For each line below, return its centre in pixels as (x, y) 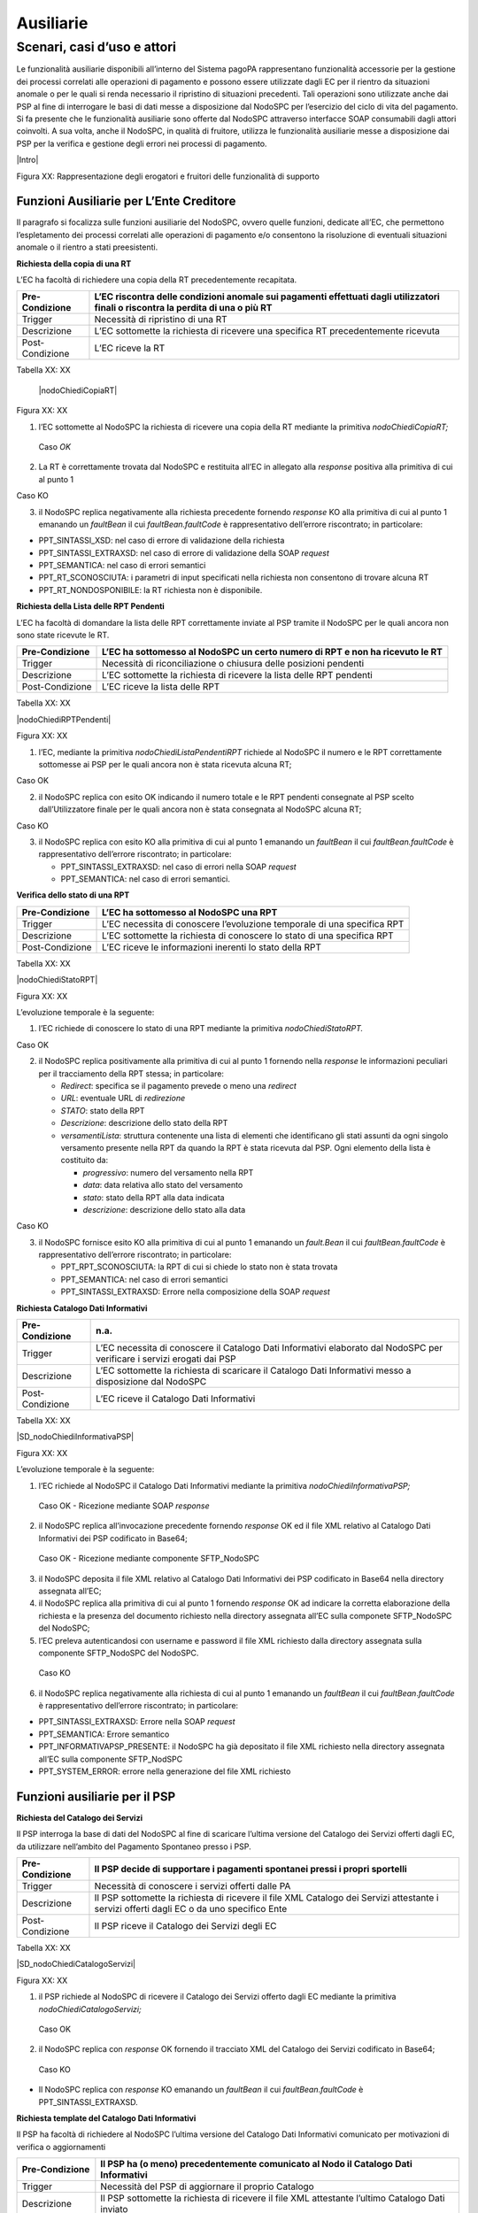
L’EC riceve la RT (130, 348)
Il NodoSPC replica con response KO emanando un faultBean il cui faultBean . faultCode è (201, 2090)
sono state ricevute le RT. (63, 635)
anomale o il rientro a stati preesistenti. (87, 247)
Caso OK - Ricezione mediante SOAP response (124, 1506)
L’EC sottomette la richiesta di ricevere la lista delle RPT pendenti (238, 675)
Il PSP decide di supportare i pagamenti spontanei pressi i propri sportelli (251, 1870)
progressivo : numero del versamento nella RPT (168, 1172)
